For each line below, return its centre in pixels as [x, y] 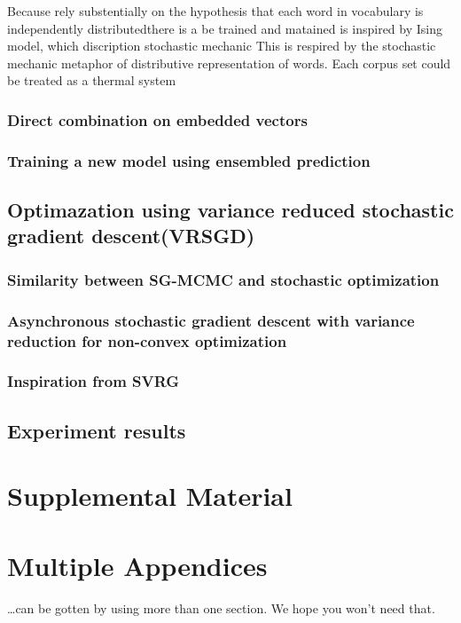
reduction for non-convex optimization [147, 340]
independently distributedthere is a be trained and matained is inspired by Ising [225, 28]
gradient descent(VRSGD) [131, 236]
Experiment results [97, 430]
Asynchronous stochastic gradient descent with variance [211, 320]
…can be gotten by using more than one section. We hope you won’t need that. [221, 607]
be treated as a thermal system [92, 80]
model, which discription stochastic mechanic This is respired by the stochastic [222, 46]
